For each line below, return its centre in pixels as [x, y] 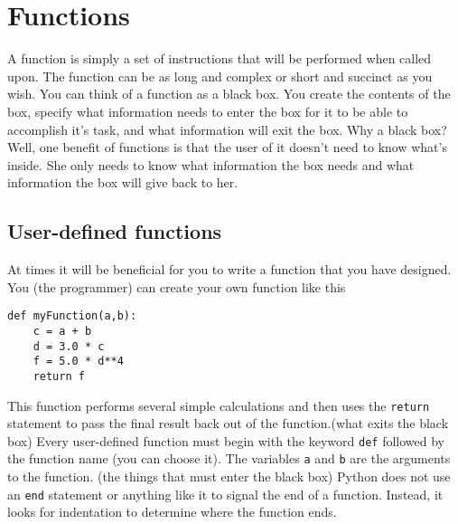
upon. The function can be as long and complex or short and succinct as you [220, 76]
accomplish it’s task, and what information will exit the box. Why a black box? [227, 129]
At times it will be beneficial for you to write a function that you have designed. [229, 269]
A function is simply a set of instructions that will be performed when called [220, 58]
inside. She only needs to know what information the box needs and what [211, 164]
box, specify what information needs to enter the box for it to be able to [208, 111]
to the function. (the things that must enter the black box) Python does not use [229, 476]
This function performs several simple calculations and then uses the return [219, 405]
